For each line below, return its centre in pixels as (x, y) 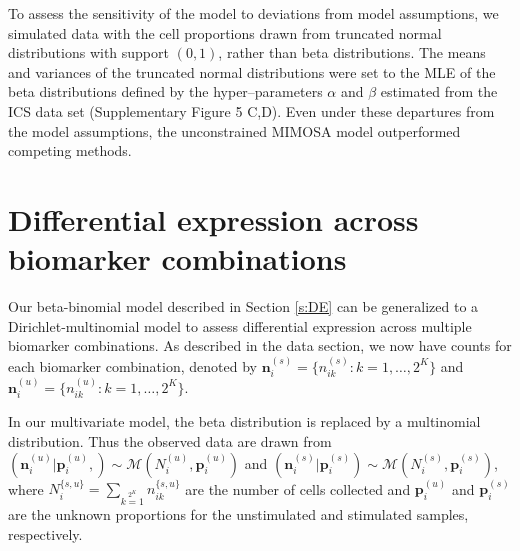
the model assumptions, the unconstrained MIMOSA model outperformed (234, 130)
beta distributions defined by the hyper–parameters (165, 91)
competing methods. (70, 150)
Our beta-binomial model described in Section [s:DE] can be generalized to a (243, 306)
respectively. (45, 533)
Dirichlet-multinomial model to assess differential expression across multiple (240, 325)
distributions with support (88, 52)
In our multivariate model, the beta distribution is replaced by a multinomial (244, 421)
